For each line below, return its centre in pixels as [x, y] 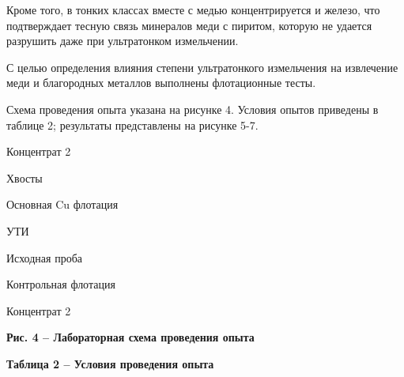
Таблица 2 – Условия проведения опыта [110, 363]
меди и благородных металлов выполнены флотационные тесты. [161, 83]
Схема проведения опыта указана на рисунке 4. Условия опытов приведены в [193, 109]
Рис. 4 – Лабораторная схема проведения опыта [130, 337]
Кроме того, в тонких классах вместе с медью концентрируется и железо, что [193, 9]
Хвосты [25, 177]
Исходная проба [44, 257]
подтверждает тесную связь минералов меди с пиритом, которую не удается [189, 25]
